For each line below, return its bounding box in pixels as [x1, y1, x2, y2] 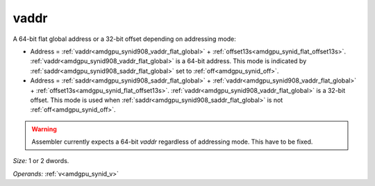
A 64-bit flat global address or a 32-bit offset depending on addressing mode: [12, 35, 236, 43]
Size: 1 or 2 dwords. [12, 157, 69, 165]
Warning [31, 125, 57, 133]
